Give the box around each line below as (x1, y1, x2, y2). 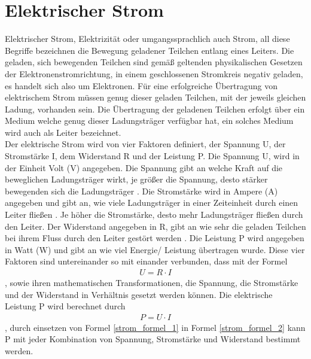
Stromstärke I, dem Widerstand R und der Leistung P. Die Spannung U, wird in (5, 150, 300, 162)
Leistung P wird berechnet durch (5, 300, 126, 312)
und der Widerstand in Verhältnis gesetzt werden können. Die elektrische (5, 288, 273, 300)
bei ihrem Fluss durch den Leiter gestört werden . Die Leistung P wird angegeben (5, 232, 304, 244)
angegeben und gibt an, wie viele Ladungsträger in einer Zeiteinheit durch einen (5, 196, 298, 209)
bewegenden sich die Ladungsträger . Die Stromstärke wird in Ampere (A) (5, 184, 278, 197)
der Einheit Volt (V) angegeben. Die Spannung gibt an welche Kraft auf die (5, 161, 283, 174)
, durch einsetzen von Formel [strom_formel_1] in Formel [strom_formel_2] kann (5, 321, 306, 333)
